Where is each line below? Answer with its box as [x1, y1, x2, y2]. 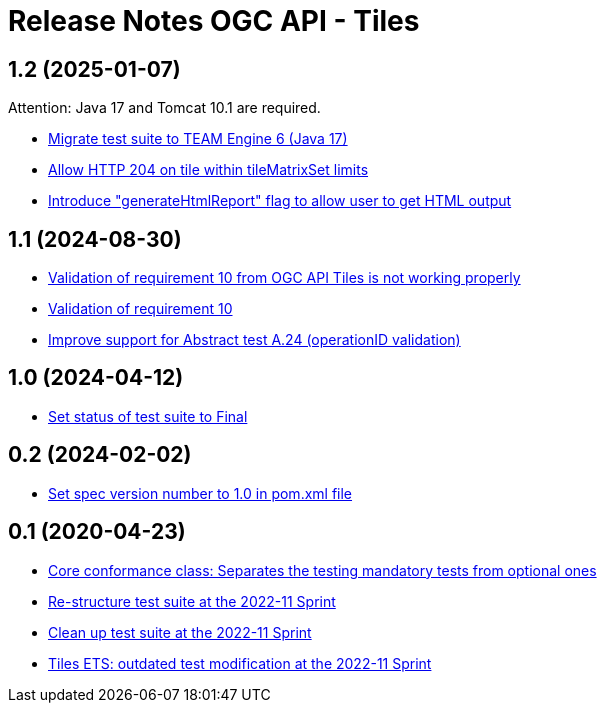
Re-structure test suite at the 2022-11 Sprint [48, 592, 336, 610]
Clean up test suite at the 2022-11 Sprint [48, 623, 312, 641]
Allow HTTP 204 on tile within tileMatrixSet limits [48, 161, 369, 179]
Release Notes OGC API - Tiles [8, 4, 420, 38]
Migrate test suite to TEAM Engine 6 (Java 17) [48, 130, 348, 148]
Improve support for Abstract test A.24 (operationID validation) [48, 331, 461, 349]
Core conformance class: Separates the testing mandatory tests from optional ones [48, 561, 597, 579]
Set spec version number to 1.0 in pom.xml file [48, 484, 353, 502]
